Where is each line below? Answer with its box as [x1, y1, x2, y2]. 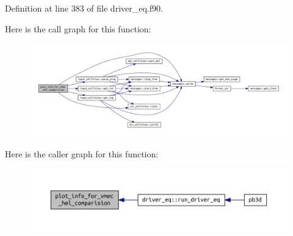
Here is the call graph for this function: [5, 22, 151, 35]
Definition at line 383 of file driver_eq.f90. [5, 2, 163, 14]
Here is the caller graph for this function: [5, 147, 159, 160]
